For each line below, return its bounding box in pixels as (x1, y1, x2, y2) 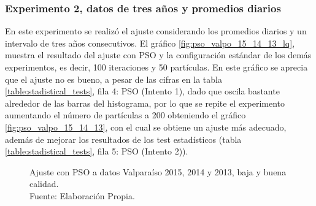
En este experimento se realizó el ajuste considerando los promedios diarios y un (5, 25, 307, 37)
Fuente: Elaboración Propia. (29, 189, 135, 202)
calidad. (29, 177, 59, 190)
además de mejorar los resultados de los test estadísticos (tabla (5, 132, 242, 145)
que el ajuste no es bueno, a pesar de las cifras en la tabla (5, 72, 222, 85)
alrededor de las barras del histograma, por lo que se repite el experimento (5, 96, 285, 109)
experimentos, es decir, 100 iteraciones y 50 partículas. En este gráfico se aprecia (5, 61, 308, 73)
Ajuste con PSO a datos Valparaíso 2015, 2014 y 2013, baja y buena (29, 165, 287, 178)
